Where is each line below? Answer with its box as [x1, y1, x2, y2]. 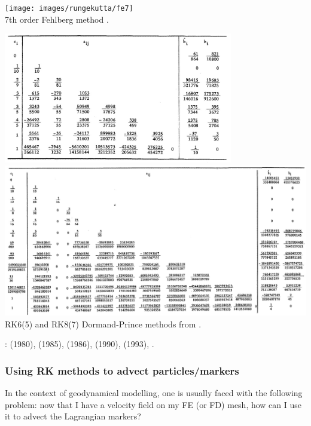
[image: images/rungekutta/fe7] [5, 4, 133, 13]
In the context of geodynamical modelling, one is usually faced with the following [5, 387, 303, 399]
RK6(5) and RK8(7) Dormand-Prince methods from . [5, 317, 202, 330]
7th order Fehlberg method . [5, 13, 109, 25]
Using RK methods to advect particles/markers [5, 363, 239, 378]
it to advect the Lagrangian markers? [5, 410, 141, 422]
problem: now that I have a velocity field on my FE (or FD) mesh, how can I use [5, 398, 302, 410]
